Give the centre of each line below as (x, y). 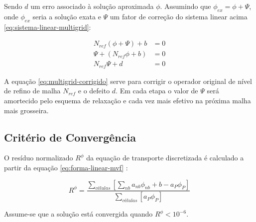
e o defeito (94, 91)
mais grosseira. (26, 110)
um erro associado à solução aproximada (92, 6)
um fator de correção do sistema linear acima (179, 16)
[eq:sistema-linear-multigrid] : (48, 27)
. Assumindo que (186, 6)
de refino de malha (32, 91)
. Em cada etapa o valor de (157, 91)
